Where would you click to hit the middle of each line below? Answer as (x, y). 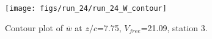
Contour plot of (34, 27)
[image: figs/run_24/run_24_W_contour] (86, 8)
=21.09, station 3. (174, 27)
